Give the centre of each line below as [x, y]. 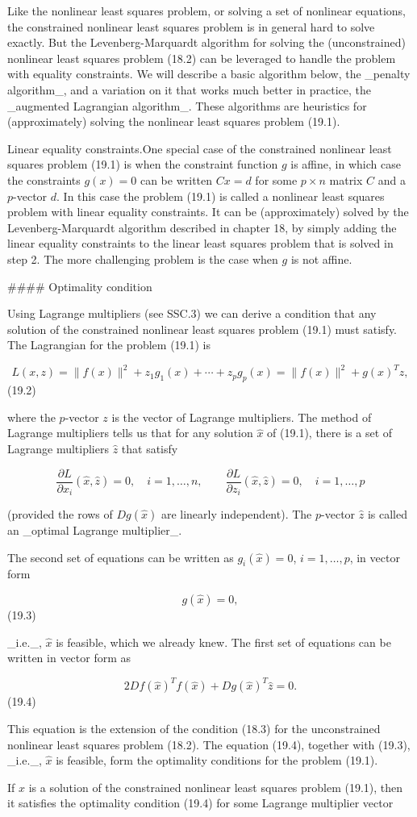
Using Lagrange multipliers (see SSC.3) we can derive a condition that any [192, 313]
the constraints [44, 179]
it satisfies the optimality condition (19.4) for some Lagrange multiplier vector [200, 803]
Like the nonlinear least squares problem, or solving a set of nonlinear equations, [206, 10]
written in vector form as [69, 658]
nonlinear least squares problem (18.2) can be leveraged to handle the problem [202, 58]
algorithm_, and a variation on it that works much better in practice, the [190, 89]
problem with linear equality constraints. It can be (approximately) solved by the [208, 212]
